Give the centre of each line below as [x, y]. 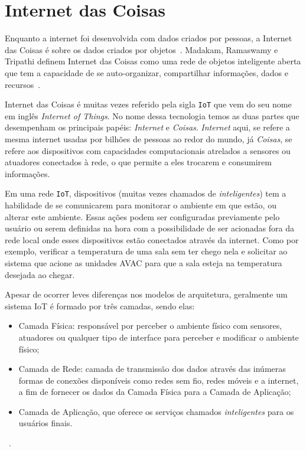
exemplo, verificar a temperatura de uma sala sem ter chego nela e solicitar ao [146, 251]
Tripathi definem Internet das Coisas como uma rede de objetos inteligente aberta [153, 61]
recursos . [23, 84]
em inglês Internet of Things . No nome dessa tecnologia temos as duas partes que [152, 115]
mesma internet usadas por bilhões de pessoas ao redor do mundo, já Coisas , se [149, 138]
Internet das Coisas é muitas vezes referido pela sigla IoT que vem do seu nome [148, 104]
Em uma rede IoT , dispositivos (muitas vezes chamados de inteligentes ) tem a [146, 193]
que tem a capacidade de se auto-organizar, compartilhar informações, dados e [147, 72]
